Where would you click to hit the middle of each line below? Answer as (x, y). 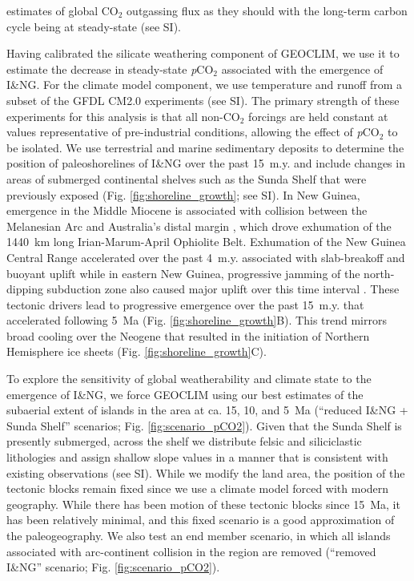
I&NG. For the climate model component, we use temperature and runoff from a (205, 85)
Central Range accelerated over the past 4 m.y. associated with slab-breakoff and (206, 257)
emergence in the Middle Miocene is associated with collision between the (187, 210)
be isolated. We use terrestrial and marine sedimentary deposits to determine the (205, 147)
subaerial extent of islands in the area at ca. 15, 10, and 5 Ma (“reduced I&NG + (207, 410)
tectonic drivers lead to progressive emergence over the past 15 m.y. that (185, 304)
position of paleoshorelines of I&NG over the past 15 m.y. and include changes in (206, 163)
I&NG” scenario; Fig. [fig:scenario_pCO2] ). (113, 567)
